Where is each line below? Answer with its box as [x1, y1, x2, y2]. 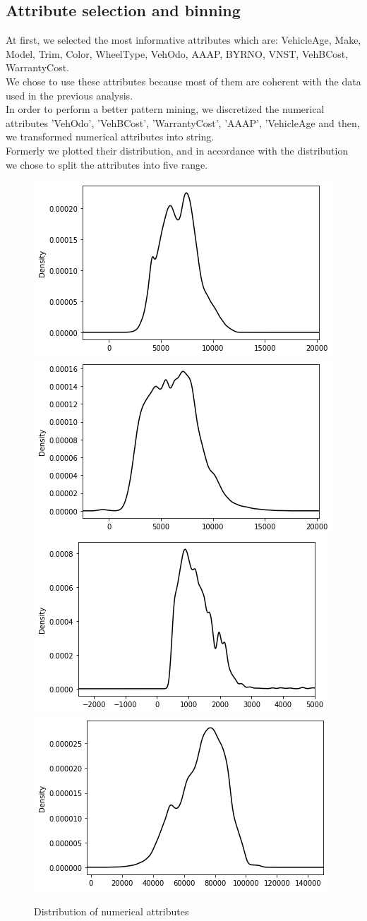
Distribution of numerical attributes [34, 903, 189, 918]
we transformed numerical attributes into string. [6, 129, 215, 144]
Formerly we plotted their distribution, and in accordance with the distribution [6, 143, 349, 157]
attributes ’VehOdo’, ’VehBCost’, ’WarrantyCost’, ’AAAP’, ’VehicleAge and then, [6, 115, 360, 130]
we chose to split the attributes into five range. [6, 157, 208, 171]
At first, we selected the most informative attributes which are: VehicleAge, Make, [6, 32, 361, 47]
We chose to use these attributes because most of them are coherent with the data [6, 73, 361, 88]
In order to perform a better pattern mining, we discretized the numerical [6, 102, 325, 116]
